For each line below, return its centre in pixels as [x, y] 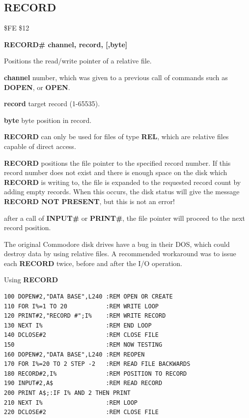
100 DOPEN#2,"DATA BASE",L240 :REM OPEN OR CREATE [88, 297]
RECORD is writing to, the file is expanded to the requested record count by [123, 182]
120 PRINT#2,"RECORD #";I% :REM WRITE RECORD [85, 316]
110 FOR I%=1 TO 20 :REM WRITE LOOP [81, 306]
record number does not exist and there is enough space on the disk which [116, 172]
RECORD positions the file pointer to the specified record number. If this [117, 163]
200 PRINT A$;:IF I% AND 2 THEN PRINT [67, 393]
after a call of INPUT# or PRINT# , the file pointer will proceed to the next [125, 218]
